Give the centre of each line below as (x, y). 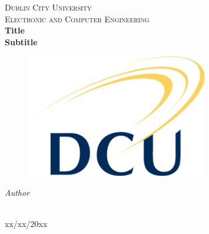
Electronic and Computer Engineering (77, 19)
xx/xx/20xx (26, 224)
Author (17, 192)
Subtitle (21, 41)
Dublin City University (48, 7)
